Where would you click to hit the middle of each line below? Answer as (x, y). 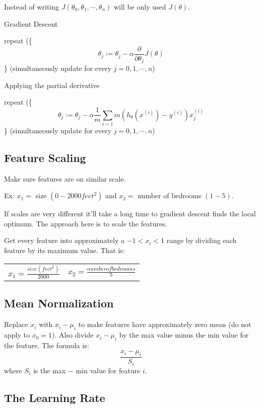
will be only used (140, 7)
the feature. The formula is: (47, 345)
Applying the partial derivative (52, 85)
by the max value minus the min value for (184, 335)
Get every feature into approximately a (64, 240)
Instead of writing (32, 7)
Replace (16, 324)
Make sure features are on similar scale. (65, 178)
